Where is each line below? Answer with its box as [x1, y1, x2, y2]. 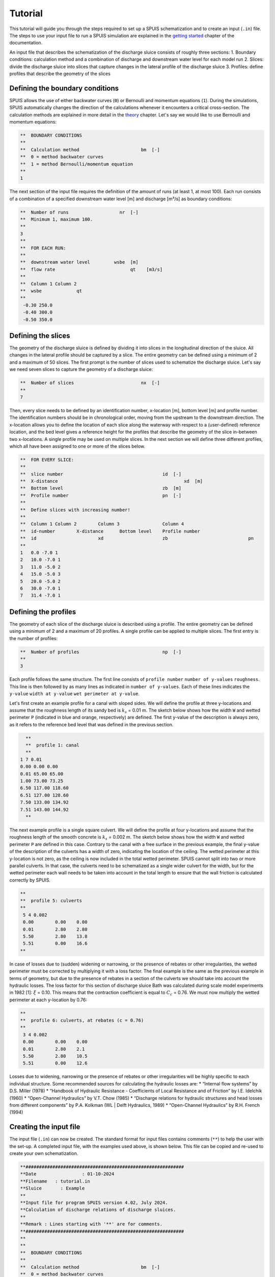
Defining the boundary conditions [9, 84, 119, 92]
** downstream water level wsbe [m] [20, 259, 139, 265]
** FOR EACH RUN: [20, 245, 66, 251]
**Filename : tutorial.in [20, 1178, 90, 1184]
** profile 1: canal [25, 742, 80, 748]
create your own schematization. [9, 1150, 78, 1156]
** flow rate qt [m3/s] [20, 266, 163, 272]
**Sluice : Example [20, 1186, 85, 1191]
